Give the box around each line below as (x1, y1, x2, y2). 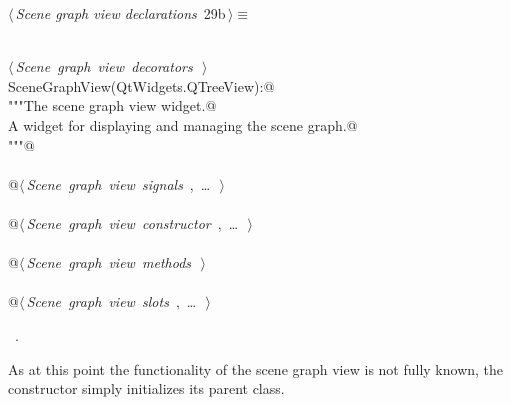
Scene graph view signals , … (26, 173, 211, 194)
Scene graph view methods (26, 252, 192, 273)
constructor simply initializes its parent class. (8, 378, 285, 399)
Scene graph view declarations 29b (15, 3, 226, 23)
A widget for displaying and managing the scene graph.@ (8, 114, 358, 135)
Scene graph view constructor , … (26, 212, 239, 233)
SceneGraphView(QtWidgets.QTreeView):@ (8, 75, 275, 96)
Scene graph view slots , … (26, 291, 197, 312)
